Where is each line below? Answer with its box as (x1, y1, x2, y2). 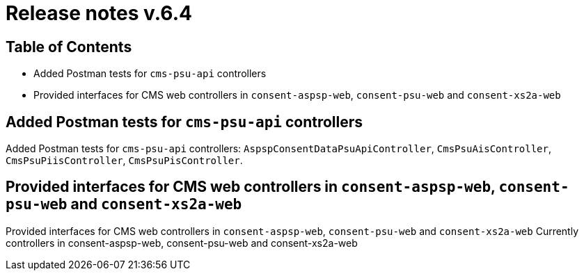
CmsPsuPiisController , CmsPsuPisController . (6, 154, 243, 167)
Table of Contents (6, 38, 132, 56)
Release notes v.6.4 (6, 1, 192, 25)
